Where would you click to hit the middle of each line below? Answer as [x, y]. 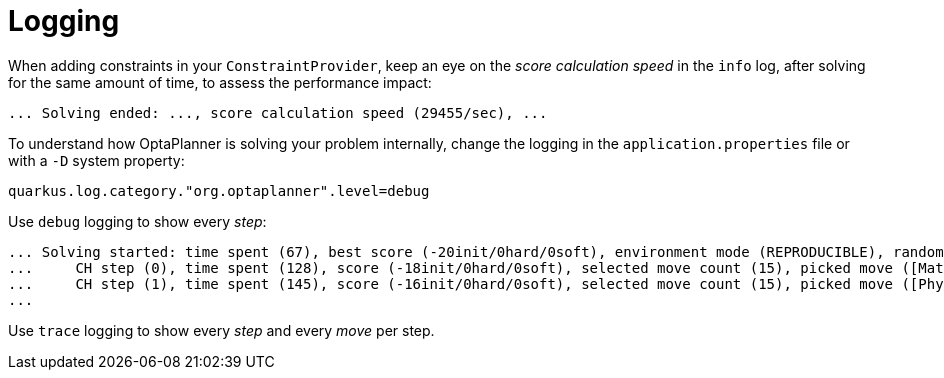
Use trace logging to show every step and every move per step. [221, 330]
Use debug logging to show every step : [137, 221]
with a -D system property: [96, 160]
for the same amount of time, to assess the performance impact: [220, 82]
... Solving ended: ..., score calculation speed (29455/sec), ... [278, 112]
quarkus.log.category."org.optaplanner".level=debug [219, 190]
